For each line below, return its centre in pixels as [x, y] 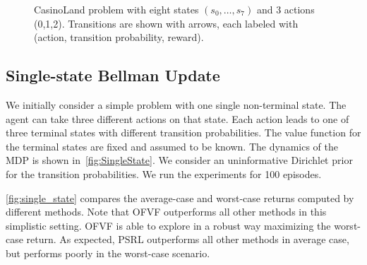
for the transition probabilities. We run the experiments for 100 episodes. [164, 173]
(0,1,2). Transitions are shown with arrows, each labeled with [166, 23]
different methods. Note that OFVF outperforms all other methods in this [166, 212]
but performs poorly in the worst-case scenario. [108, 253]
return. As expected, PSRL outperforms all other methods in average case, [188, 239]
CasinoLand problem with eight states [116, 9]
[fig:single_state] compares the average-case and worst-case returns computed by [180, 198]
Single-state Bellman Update [113, 75]
